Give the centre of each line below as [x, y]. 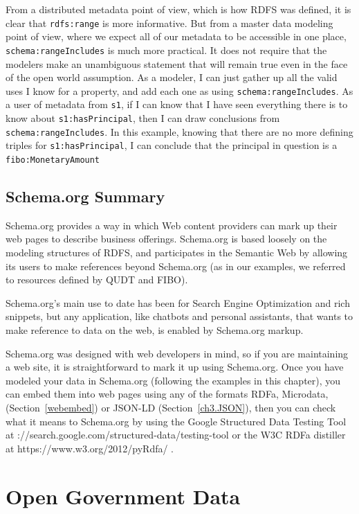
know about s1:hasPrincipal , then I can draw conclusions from [143, 118]
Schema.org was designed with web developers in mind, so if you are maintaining [177, 353]
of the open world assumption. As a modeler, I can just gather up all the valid [172, 77]
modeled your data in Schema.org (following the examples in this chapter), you [173, 380]
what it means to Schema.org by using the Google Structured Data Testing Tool [176, 421]
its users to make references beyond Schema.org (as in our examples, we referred [176, 266]
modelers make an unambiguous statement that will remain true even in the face [177, 63]
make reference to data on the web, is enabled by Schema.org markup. [155, 329]
